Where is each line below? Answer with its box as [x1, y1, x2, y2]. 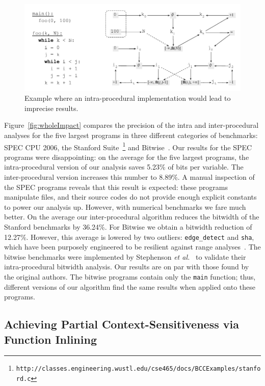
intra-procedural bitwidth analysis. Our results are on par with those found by [4, 261, 249, 272]
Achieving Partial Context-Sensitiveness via [4, 316, 239, 332]
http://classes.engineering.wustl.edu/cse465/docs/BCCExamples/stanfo [16, 365, 261, 373]
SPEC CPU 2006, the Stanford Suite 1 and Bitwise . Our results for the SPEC [4, 140, 252, 152]
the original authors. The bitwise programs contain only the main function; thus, [4, 271, 256, 282]
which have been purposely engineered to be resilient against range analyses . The [4, 241, 261, 252]
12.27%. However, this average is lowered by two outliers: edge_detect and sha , [4, 231, 254, 242]
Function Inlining [4, 331, 97, 347]
